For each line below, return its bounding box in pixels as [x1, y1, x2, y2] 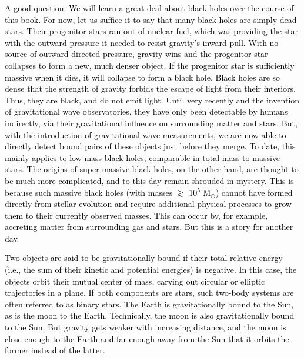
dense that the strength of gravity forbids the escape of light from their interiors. [5, 82, 296, 95]
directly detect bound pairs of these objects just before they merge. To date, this [5, 140, 296, 152]
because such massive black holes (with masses [5, 186, 173, 198]
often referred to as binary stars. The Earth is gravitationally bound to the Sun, [5, 297, 294, 310]
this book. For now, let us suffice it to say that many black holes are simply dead [5, 13, 297, 25]
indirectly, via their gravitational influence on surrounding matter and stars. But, [5, 116, 298, 129]
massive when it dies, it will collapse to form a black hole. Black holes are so [5, 71, 280, 83]
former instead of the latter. [5, 344, 105, 356]
